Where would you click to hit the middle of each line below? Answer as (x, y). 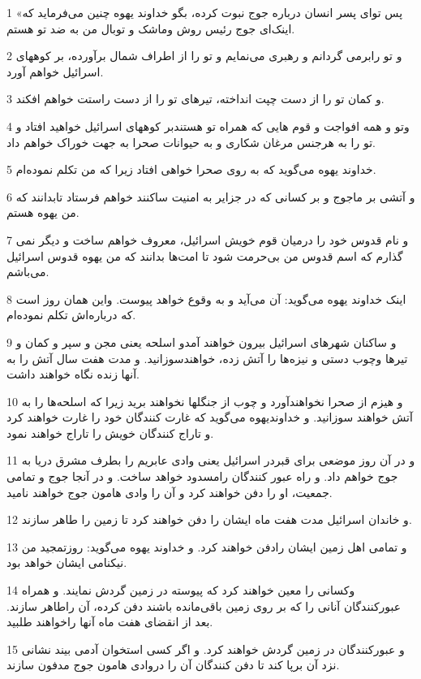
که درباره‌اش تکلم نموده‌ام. (71, 315)
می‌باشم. (28, 272)
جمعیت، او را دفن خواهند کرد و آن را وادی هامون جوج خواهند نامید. (170, 492)
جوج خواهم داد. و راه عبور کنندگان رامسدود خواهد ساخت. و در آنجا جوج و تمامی (202, 476)
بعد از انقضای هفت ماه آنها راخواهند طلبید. (110, 622)
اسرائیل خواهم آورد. (55, 71)
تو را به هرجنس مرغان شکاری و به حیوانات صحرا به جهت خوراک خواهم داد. (191, 142)
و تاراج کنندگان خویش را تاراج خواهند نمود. (110, 432)
